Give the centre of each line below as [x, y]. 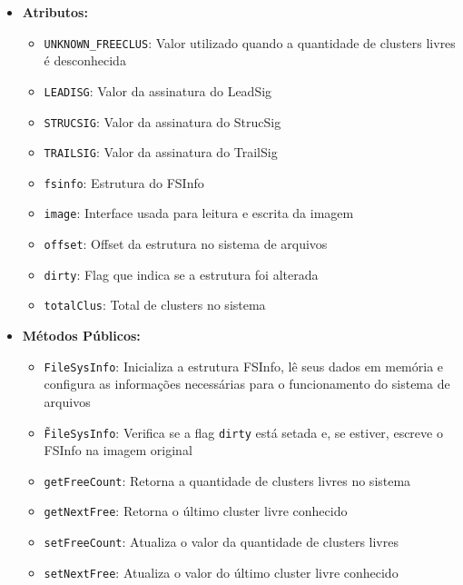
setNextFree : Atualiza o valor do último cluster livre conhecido [221, 572]
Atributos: [55, 12]
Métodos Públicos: [81, 336]
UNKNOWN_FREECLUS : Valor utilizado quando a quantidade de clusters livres [250, 42]
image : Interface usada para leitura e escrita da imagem [199, 213]
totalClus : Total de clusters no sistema [155, 305]
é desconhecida [85, 60]
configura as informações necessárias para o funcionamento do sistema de [247, 384]
